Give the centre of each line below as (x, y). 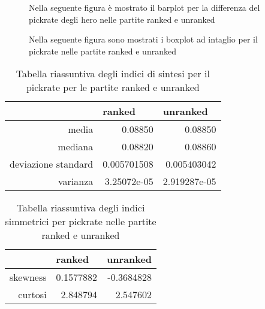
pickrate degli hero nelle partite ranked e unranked (122, 19)
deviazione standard (52, 164)
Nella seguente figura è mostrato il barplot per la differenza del (144, 7)
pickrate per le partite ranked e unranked (113, 87)
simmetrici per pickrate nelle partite (81, 222)
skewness (28, 277)
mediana (76, 147)
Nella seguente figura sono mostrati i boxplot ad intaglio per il (143, 39)
